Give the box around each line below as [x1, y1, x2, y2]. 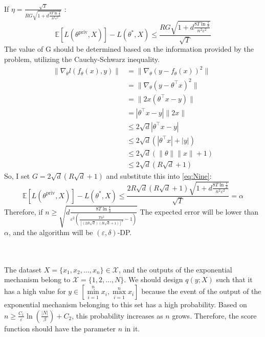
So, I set [4, 170, 30, 181]
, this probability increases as [72, 310, 163, 321]
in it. [124, 323, 140, 333]
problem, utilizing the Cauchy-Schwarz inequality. [4, 53, 160, 64]
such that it [216, 274, 253, 285]
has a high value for [4, 286, 66, 297]
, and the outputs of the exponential [118, 264, 232, 275]
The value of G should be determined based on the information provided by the [4, 44, 254, 54]
